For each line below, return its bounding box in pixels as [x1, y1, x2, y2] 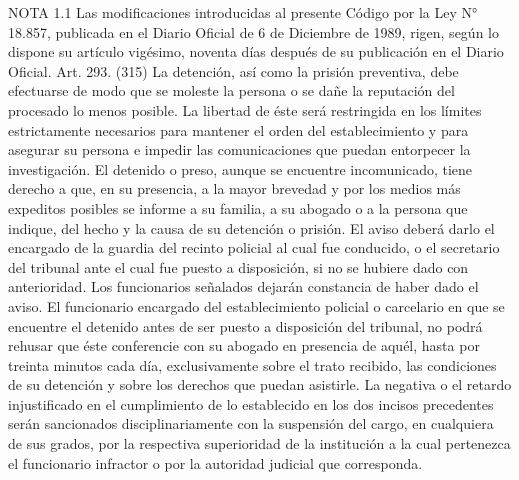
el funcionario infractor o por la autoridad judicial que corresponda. [8, 452, 423, 473]
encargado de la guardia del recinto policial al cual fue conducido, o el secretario [8, 237, 500, 258]
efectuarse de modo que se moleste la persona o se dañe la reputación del [8, 80, 455, 101]
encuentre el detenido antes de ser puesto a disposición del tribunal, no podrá [8, 315, 483, 336]
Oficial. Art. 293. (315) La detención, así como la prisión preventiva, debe [8, 60, 459, 81]
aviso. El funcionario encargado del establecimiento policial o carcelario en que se [8, 295, 505, 316]
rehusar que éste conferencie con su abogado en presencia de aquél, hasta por [8, 335, 480, 356]
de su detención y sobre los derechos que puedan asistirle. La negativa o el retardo [8, 374, 512, 395]
